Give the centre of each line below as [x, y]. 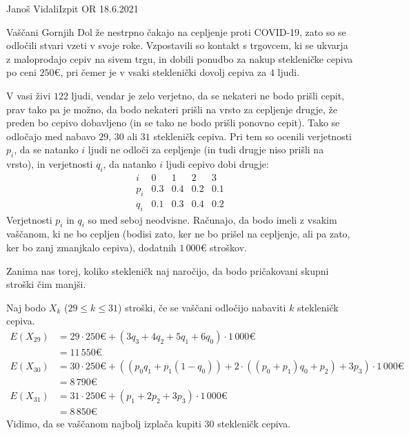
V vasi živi [29, 95]
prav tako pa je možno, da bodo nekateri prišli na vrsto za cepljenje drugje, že [172, 109]
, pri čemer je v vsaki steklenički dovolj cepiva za [163, 72]
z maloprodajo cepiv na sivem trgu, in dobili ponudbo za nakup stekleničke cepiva [180, 58]
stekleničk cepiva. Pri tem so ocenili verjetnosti [252, 136]
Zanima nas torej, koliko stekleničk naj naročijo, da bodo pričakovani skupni [168, 270]
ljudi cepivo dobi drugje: [217, 164]
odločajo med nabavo [51, 136]
